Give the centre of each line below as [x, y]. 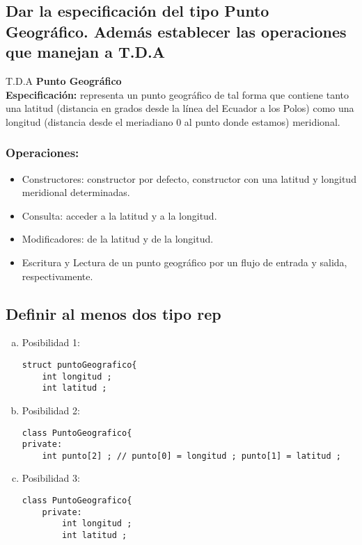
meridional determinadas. [76, 192]
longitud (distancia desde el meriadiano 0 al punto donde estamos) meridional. [173, 121]
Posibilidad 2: [51, 410]
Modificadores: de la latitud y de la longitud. [118, 239]
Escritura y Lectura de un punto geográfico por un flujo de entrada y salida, [184, 262]
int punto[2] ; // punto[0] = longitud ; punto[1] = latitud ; [191, 456]
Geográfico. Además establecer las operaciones [176, 31]
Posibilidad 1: [51, 342]
